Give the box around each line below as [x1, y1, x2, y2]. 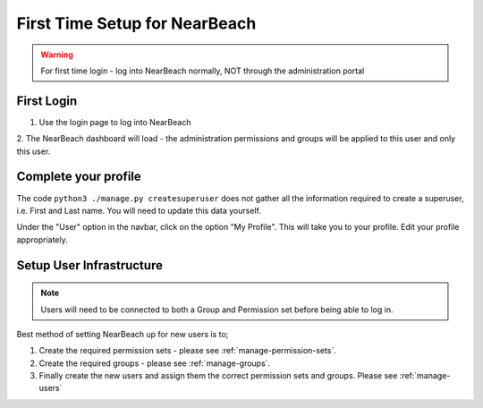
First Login [16, 93, 78, 108]
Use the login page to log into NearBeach [38, 116, 191, 127]
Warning [40, 49, 73, 60]
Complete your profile [16, 169, 142, 184]
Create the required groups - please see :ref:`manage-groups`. [38, 358, 271, 369]
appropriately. [16, 234, 69, 245]
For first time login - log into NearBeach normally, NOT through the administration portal [40, 65, 365, 76]
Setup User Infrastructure [16, 258, 163, 273]
